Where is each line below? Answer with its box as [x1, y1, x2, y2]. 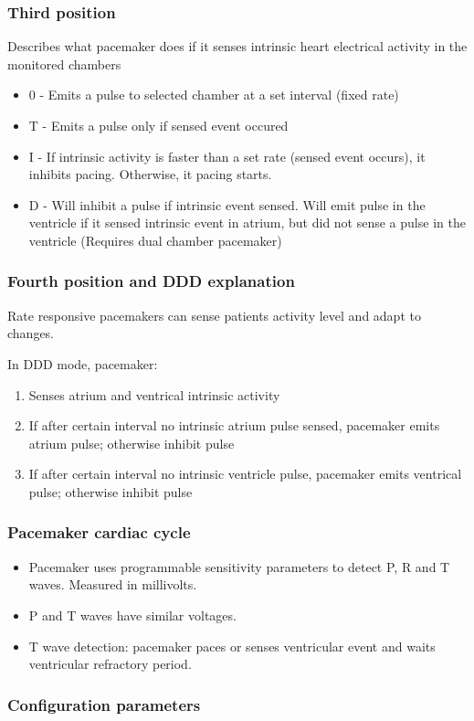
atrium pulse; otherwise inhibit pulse [28, 433, 235, 452]
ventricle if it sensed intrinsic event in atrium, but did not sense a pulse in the [28, 213, 466, 232]
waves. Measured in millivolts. [28, 575, 197, 594]
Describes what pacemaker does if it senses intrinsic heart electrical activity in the [7, 37, 468, 56]
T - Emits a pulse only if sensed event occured [28, 116, 289, 134]
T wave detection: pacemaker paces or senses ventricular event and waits [28, 636, 436, 655]
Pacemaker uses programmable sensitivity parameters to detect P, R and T [28, 557, 450, 576]
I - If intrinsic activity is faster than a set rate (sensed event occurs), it [28, 146, 426, 165]
